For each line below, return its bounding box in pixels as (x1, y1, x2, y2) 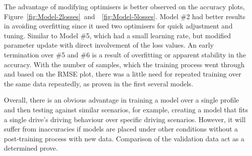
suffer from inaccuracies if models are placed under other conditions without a (4, 124, 238, 134)
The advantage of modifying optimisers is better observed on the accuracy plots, (4, 1, 245, 11)
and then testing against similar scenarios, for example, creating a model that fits (4, 104, 248, 114)
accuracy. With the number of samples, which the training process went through (4, 59, 245, 69)
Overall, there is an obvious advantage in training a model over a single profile (4, 95, 239, 105)
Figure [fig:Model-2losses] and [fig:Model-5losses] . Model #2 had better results (4, 11, 246, 21)
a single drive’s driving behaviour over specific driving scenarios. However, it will (4, 114, 246, 124)
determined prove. (4, 143, 58, 153)
